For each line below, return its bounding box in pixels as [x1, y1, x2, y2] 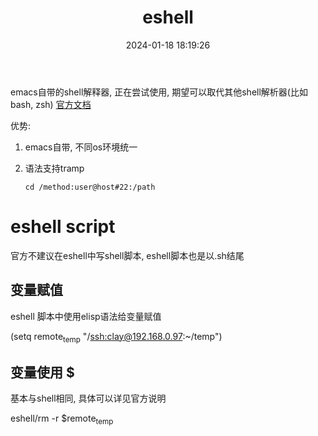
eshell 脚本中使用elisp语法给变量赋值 [10, 310, 162, 322]
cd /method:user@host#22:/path [24, 182, 156, 192]
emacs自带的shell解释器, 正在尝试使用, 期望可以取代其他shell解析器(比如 [10, 86, 308, 98]
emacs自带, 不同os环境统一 [24, 141, 138, 153]
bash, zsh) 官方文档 [10, 98, 92, 110]
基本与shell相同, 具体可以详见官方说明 [10, 392, 167, 405]
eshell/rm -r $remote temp [10, 412, 114, 427]
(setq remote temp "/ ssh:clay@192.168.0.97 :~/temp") [10, 330, 223, 345]
